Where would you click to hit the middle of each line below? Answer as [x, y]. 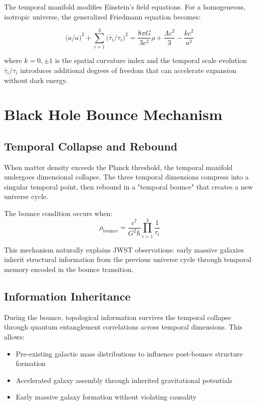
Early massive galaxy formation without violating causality [106, 397]
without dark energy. [36, 80]
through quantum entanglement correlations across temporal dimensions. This [123, 327]
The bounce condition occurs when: [58, 213]
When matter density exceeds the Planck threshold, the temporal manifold [118, 167]
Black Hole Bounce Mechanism [113, 114]
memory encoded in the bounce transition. [69, 269]
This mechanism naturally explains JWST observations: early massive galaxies [124, 249]
